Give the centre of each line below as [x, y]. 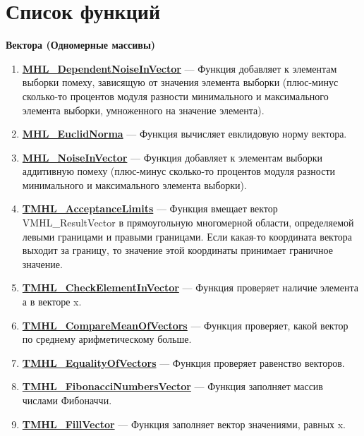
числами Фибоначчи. [67, 400]
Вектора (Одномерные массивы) [81, 45]
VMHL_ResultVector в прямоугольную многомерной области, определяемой [188, 223]
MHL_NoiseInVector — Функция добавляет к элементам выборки [172, 157]
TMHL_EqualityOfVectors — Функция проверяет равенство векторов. [183, 362]
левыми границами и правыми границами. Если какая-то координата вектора [187, 236]
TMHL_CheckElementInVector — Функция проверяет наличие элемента [190, 287]
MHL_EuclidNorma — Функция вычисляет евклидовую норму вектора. [184, 134]
